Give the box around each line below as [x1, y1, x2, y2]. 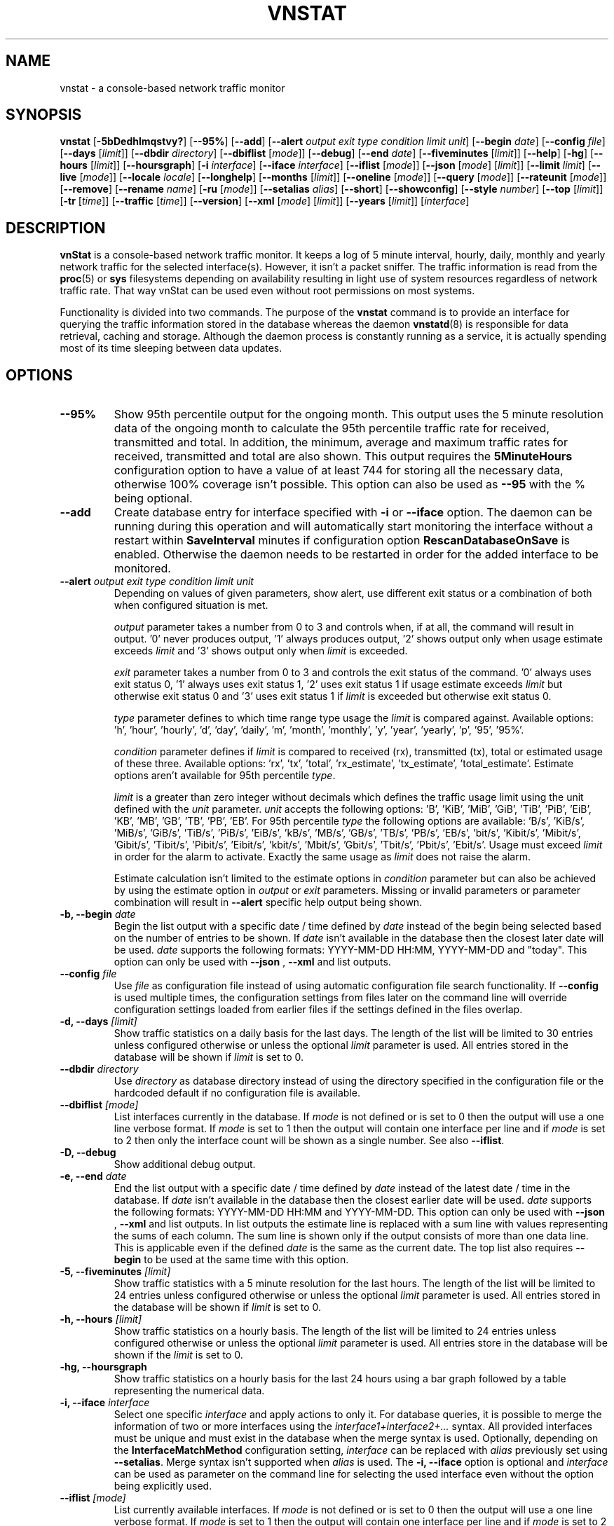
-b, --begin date [60, 908, 136, 921]
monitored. [114, 561, 171, 576]
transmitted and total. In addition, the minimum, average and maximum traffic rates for [114, 435, 568, 450]
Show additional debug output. [114, 1158, 256, 1171]
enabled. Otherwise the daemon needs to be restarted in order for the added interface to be [114, 547, 599, 562]
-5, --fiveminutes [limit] [60, 1265, 171, 1278]
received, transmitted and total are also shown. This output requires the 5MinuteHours [114, 449, 573, 464]
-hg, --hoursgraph [60, 1361, 147, 1373]
